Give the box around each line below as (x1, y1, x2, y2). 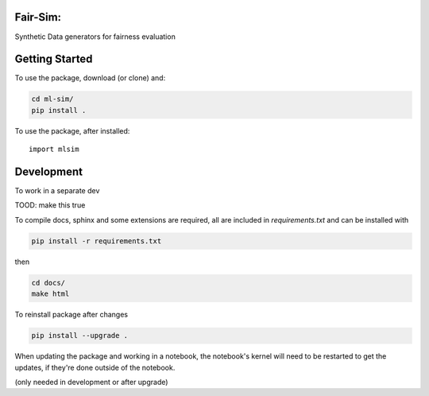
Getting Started (14, 52, 93, 66)
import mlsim (29, 145, 79, 154)
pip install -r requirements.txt (31, 236, 162, 246)
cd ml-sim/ (31, 95, 74, 103)
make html (31, 289, 70, 298)
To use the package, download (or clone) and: (14, 73, 166, 83)
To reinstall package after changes (14, 310, 129, 320)
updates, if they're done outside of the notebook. (14, 363, 176, 372)
